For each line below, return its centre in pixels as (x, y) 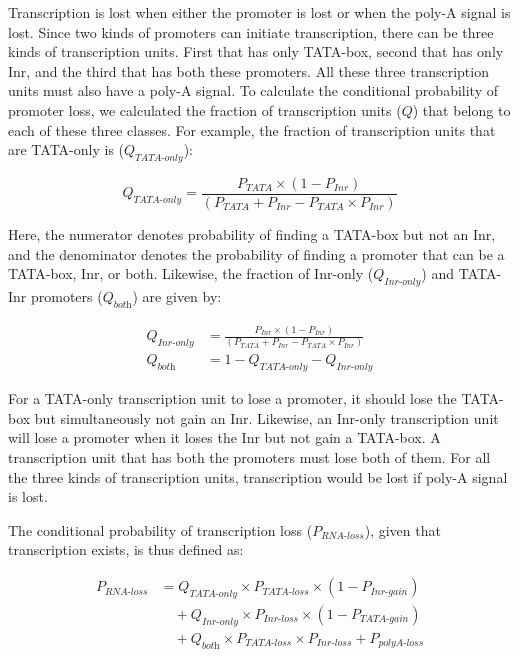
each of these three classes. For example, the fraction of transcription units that (252, 129)
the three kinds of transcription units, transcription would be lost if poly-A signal (258, 476)
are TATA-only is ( (66, 149)
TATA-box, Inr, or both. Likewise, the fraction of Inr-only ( (191, 273)
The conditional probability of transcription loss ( (160, 529)
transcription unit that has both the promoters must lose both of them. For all (249, 457)
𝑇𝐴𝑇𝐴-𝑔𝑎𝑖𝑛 (384, 619)
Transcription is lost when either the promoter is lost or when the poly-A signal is (259, 12)
